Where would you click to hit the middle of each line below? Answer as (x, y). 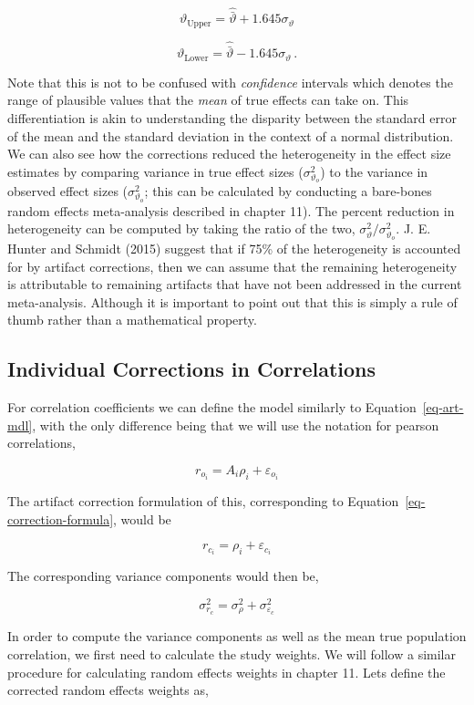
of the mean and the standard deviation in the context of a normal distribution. (231, 135)
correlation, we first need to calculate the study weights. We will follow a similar (232, 654)
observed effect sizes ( (68, 191)
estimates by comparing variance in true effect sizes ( (155, 171)
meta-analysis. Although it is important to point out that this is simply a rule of (232, 301)
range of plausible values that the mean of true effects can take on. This (208, 100)
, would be (142, 518)
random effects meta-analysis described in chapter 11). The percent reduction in (231, 210)
